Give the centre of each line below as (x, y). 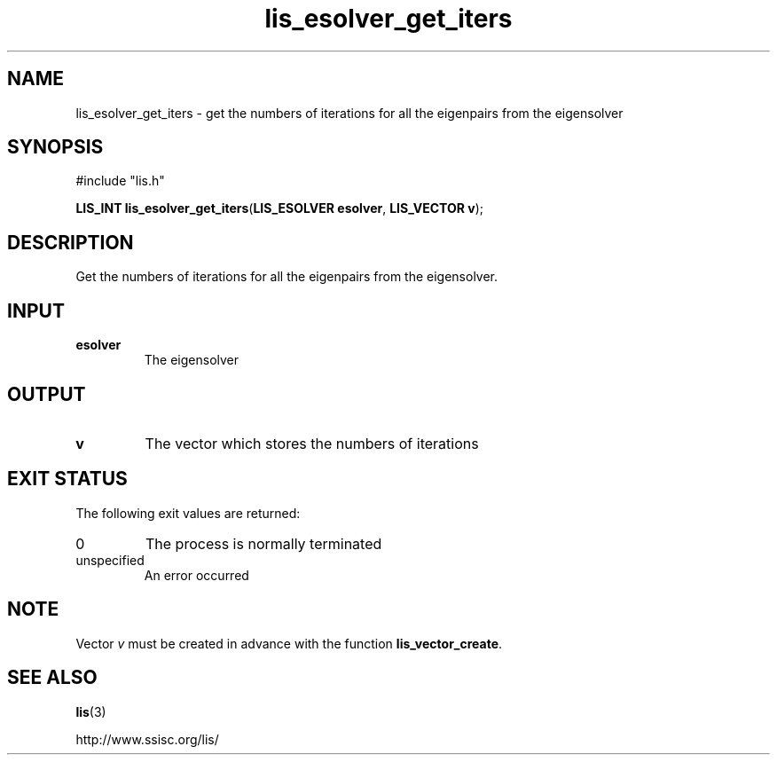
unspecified (110, 560)
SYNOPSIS (55, 147)
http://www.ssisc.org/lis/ (147, 739)
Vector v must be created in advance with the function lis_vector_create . (289, 643)
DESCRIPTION (71, 242)
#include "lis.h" (120, 181)
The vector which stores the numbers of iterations (312, 443)
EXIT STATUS (67, 479)
